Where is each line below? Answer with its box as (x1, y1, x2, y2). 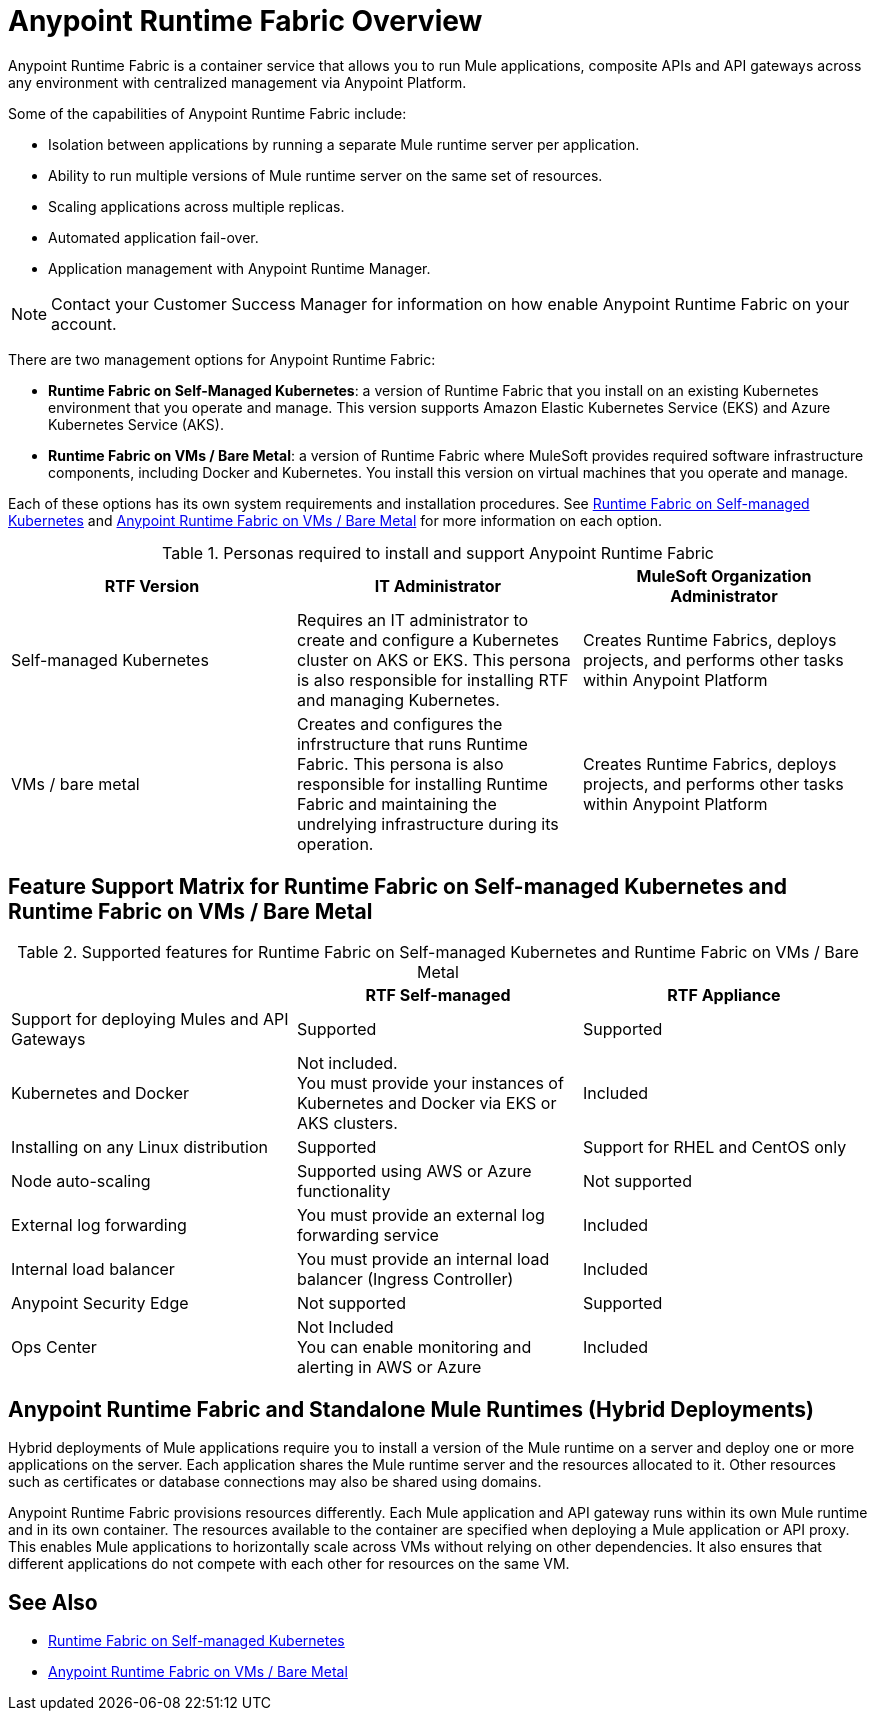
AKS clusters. (296, 1112, 398, 1133)
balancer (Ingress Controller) (296, 1268, 514, 1289)
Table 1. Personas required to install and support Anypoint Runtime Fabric (162, 542, 714, 563)
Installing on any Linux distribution (11, 1136, 269, 1157)
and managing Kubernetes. (296, 689, 500, 710)
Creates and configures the (296, 713, 503, 734)
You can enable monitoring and (296, 1336, 532, 1357)
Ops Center (11, 1336, 97, 1357)
